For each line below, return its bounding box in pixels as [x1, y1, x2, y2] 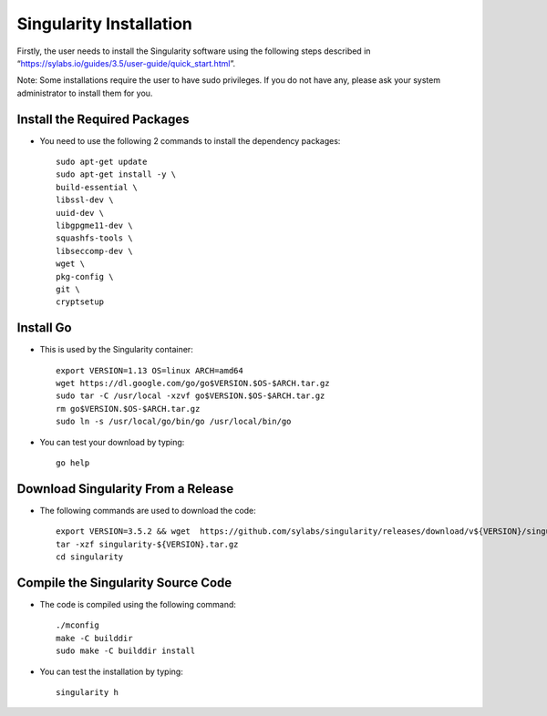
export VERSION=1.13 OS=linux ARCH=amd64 [56, 365, 243, 375]
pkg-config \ [56, 271, 114, 281]
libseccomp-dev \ [56, 246, 133, 256]
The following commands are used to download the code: [39, 505, 257, 516]
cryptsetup [56, 297, 105, 307]
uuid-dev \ [56, 208, 105, 218]
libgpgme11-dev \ [56, 220, 133, 230]
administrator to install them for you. [16, 87, 153, 98]
